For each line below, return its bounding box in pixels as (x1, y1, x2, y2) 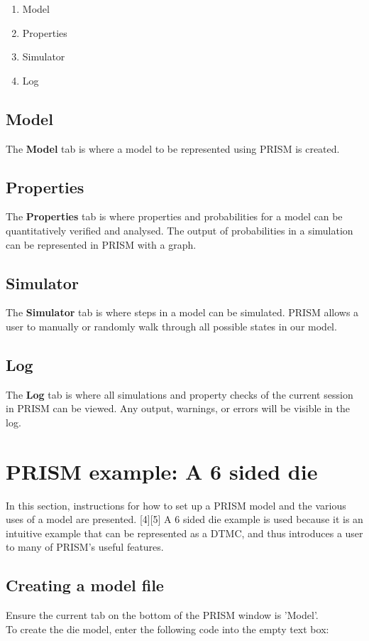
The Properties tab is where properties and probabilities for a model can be (6, 209, 343, 224)
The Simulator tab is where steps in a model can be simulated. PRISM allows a (6, 305, 359, 320)
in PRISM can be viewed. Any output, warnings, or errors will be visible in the (6, 401, 351, 416)
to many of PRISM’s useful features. (6, 539, 164, 554)
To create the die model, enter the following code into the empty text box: (6, 621, 329, 636)
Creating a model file (6, 574, 164, 596)
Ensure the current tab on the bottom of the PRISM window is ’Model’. (6, 608, 319, 623)
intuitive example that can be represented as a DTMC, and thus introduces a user (6, 525, 363, 540)
